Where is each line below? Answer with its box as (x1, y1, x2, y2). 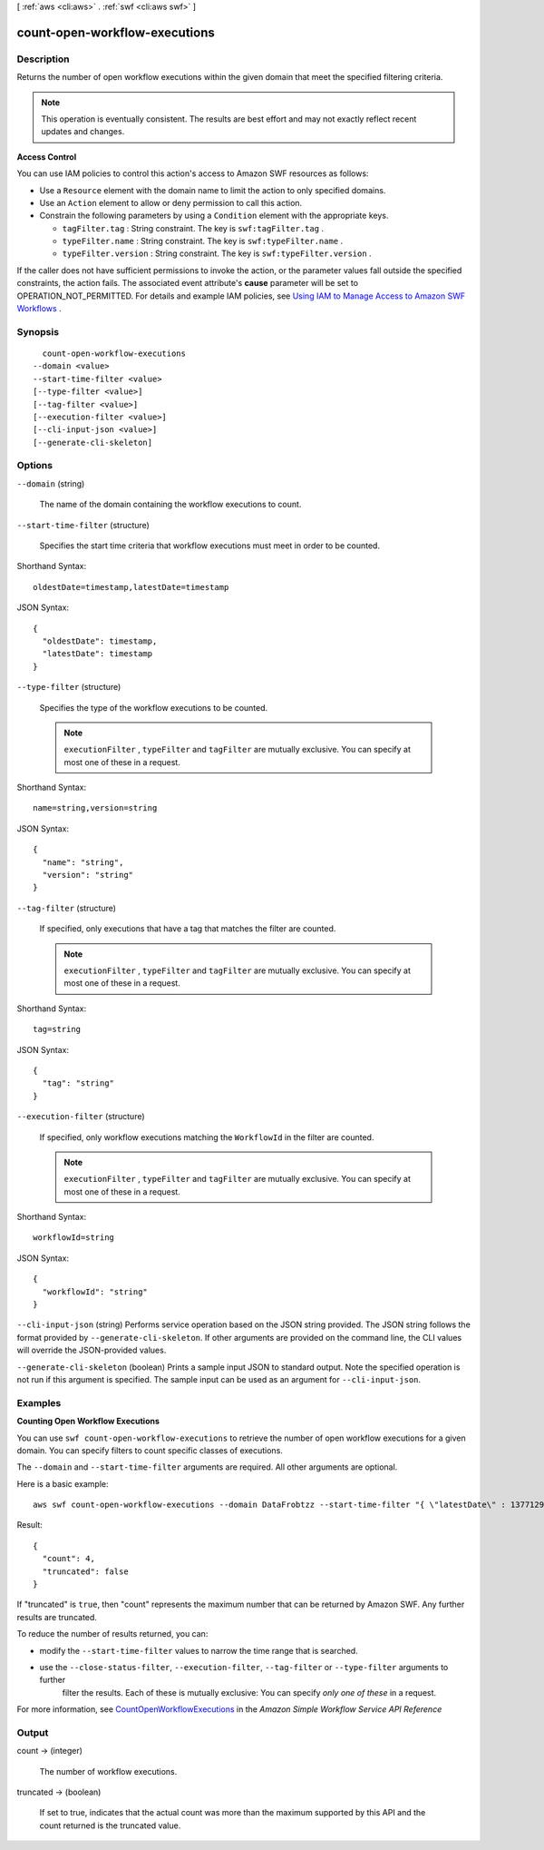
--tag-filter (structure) (16, 902, 117, 913)
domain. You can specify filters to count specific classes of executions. (16, 1444, 283, 1456)
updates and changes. (41, 126, 125, 137)
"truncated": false (42, 1566, 129, 1577)
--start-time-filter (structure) (16, 519, 150, 530)
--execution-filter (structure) (16, 1111, 145, 1122)
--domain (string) (16, 477, 85, 489)
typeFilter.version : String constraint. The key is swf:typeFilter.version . (62, 248, 372, 259)
